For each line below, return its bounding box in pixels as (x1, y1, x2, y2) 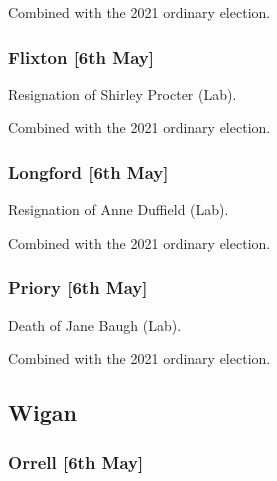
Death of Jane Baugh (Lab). (8, 314, 182, 335)
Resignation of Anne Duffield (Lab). (8, 199, 229, 220)
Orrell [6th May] (8, 449, 144, 474)
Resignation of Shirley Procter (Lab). (8, 83, 237, 104)
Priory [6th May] (8, 275, 148, 300)
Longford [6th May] (8, 159, 169, 184)
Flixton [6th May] (8, 44, 154, 69)
